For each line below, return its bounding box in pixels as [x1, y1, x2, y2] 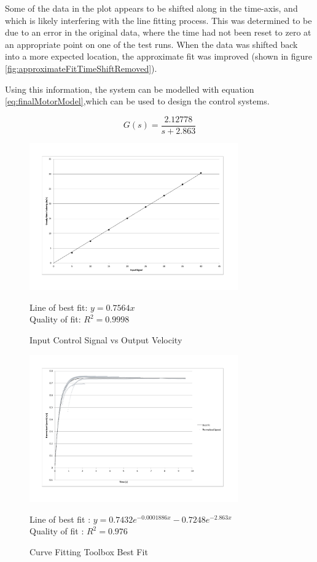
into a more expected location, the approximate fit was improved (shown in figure [5, 50, 313, 63]
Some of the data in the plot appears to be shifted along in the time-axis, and [5, 2, 298, 14]
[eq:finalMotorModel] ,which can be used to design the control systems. [5, 95, 270, 107]
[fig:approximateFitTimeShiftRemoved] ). [5, 61, 157, 74]
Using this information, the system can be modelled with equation [5, 82, 254, 95]
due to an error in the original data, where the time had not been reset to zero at [5, 26, 311, 39]
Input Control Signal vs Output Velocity [29, 334, 182, 346]
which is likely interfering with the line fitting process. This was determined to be [5, 14, 312, 26]
